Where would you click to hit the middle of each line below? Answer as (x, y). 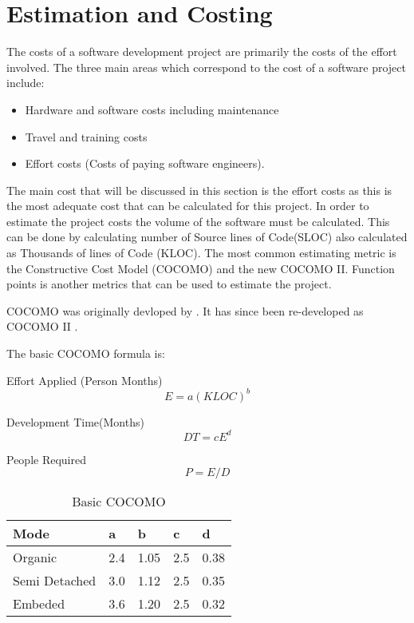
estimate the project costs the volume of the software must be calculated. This (198, 221)
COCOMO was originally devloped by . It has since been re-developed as (185, 310)
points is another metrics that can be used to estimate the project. (169, 284)
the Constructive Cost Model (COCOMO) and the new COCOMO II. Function (201, 268)
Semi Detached (55, 581)
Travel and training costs (86, 136)
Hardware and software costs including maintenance (152, 109)
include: (26, 83)
